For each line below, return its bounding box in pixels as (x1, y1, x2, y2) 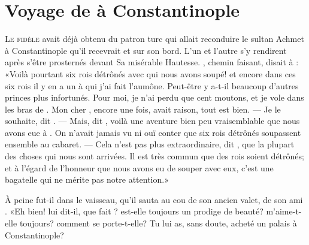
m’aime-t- (266, 205, 302, 217)
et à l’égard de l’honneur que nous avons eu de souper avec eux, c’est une (5, 161, 274, 174)
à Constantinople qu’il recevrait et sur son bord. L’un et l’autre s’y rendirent (5, 44, 287, 56)
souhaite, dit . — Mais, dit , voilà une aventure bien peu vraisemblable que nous (5, 114, 300, 127)
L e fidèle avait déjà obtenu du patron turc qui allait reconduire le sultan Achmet (5, 32, 304, 45)
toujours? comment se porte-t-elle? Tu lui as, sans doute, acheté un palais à (19, 217, 297, 229)
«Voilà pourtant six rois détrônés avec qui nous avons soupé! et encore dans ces (5, 67, 296, 80)
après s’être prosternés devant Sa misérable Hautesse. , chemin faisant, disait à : (5, 56, 299, 68)
